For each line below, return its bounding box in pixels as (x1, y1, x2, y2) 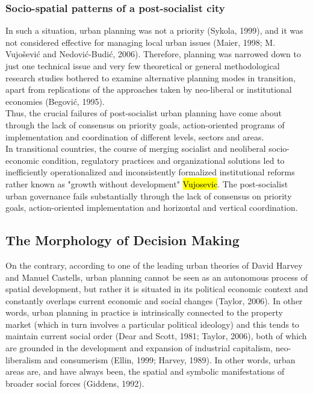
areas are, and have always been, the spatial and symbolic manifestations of (5, 365, 285, 378)
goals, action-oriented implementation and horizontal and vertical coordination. (5, 201, 298, 214)
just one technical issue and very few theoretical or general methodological (5, 60, 280, 72)
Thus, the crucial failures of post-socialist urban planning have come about (5, 107, 282, 119)
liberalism (5, 353, 42, 366)
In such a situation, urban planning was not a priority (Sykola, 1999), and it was (5, 24, 303, 37)
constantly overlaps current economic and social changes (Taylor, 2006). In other (5, 294, 303, 307)
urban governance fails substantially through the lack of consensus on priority (5, 189, 292, 202)
